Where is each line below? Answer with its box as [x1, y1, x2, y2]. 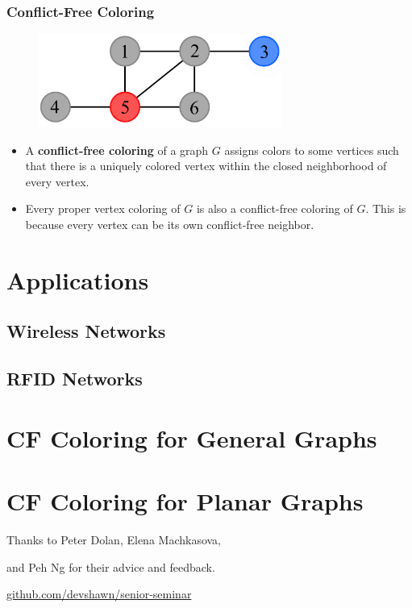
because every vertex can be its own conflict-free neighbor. [25, 216, 314, 233]
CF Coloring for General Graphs [6, 421, 377, 454]
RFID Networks [6, 366, 143, 391]
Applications [6, 263, 149, 296]
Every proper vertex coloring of [25, 200, 181, 217]
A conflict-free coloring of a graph [25, 141, 209, 158]
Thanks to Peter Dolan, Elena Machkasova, [6, 531, 221, 548]
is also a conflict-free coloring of [196, 200, 353, 217]
